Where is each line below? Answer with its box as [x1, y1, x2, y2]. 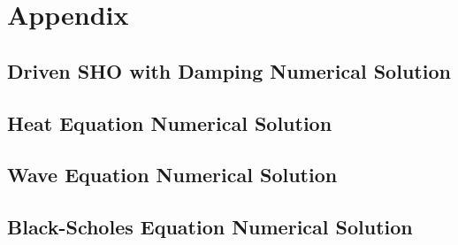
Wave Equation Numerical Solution [7, 161, 338, 188]
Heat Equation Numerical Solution [7, 109, 332, 136]
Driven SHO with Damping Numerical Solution [7, 57, 451, 84]
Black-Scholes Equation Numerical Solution [7, 213, 413, 241]
